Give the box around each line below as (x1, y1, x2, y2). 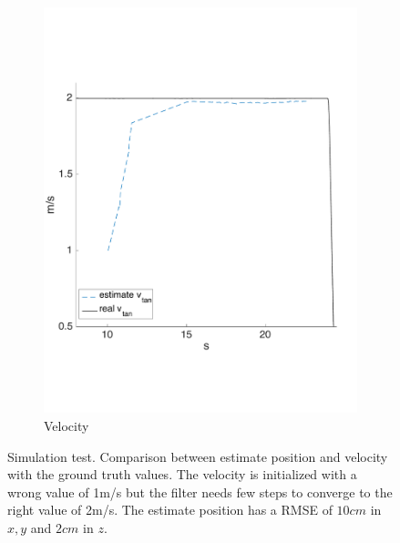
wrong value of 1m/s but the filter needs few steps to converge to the (7, 482, 393, 501)
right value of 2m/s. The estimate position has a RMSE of (7, 500, 333, 519)
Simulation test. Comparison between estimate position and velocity (7, 446, 388, 466)
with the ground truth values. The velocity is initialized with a (7, 465, 357, 484)
